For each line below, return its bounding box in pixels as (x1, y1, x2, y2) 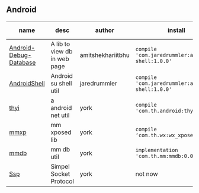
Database (9, 58, 36, 67)
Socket (50, 169, 70, 178)
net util (50, 111, 70, 119)
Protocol (50, 177, 74, 185)
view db (50, 47, 73, 55)
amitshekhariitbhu (79, 50, 130, 59)
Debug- (9, 50, 32, 59)
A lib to (50, 40, 70, 48)
